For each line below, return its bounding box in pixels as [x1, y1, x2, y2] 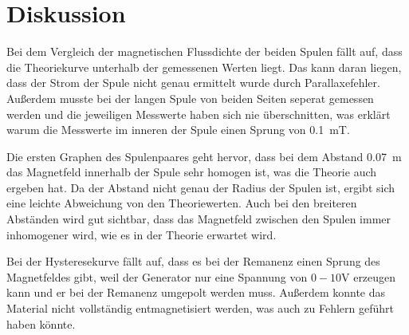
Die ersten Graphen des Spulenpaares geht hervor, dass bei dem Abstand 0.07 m [6, 148, 402, 164]
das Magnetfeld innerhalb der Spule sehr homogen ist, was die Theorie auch [6, 164, 377, 180]
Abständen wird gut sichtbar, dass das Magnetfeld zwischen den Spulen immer [6, 211, 391, 227]
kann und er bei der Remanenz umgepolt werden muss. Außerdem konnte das [6, 284, 386, 301]
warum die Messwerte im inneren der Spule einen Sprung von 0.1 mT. [6, 121, 350, 138]
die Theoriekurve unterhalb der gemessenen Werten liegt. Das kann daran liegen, [6, 58, 402, 75]
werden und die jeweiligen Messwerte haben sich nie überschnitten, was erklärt [6, 105, 391, 122]
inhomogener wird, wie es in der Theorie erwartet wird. [6, 226, 277, 242]
